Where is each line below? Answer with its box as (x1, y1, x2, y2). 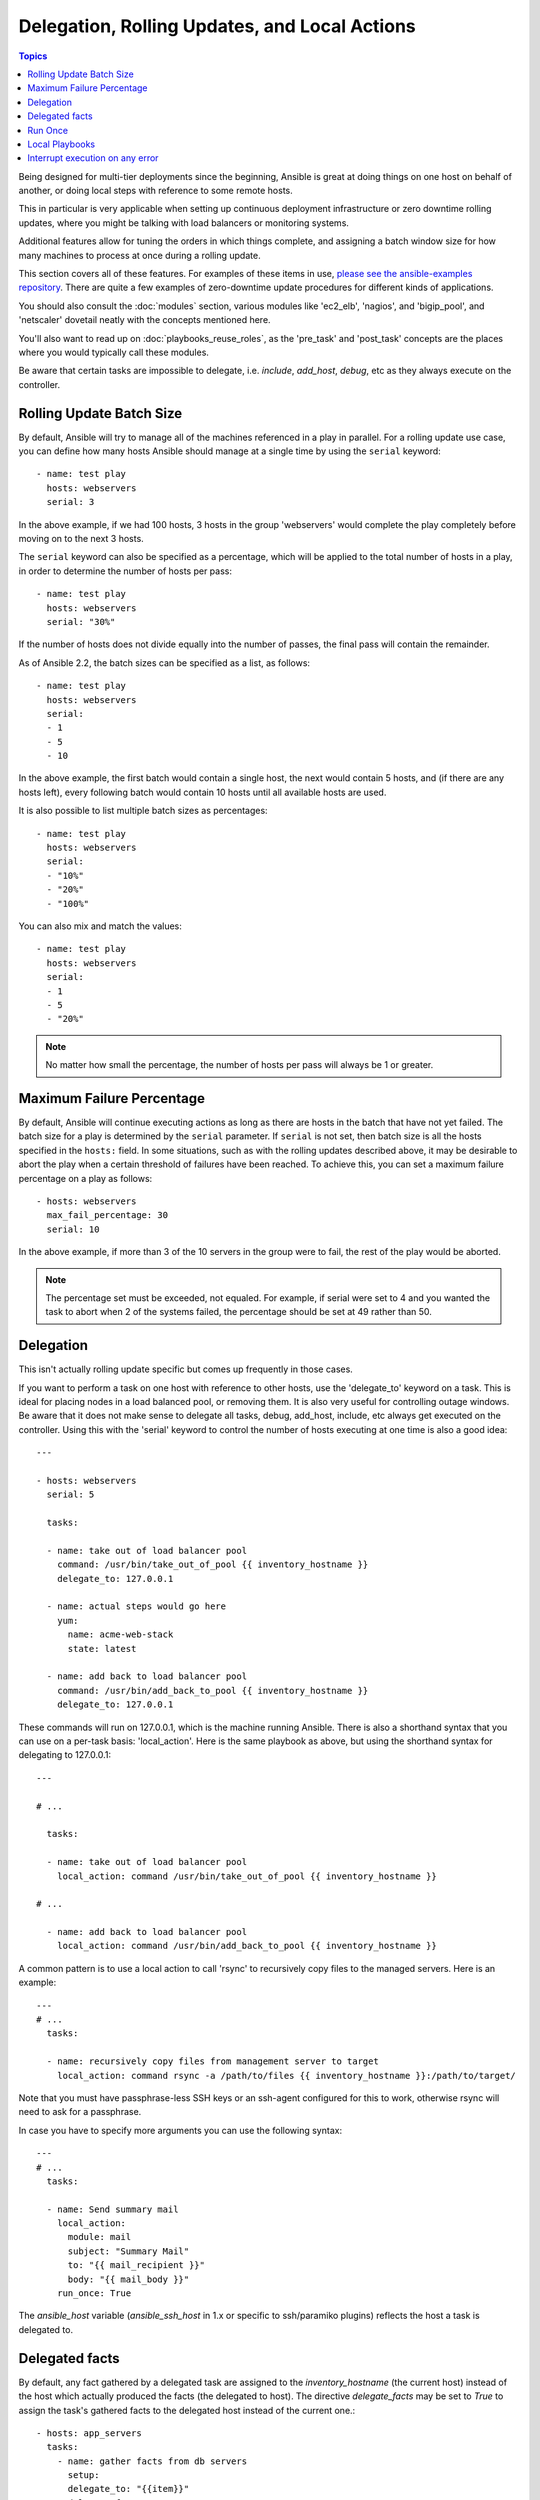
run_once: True (56, 2288, 132, 2299)
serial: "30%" (46, 616, 116, 627)
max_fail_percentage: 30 (46, 1210, 169, 1221)
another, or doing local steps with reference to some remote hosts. (18, 185, 294, 197)
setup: (67, 2470, 100, 2481)
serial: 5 (46, 1489, 95, 1500)
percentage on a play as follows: (18, 1172, 153, 1184)
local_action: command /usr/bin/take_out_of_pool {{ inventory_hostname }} (56, 1870, 437, 1882)
